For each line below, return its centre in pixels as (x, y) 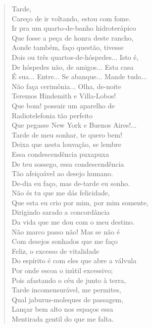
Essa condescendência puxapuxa (60, 154)
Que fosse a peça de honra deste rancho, (73, 37)
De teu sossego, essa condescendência (68, 164)
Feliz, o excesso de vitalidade (55, 251)
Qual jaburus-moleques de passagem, (67, 299)
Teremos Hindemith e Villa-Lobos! (64, 96)
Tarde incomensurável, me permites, (66, 290)
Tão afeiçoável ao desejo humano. (62, 173)
